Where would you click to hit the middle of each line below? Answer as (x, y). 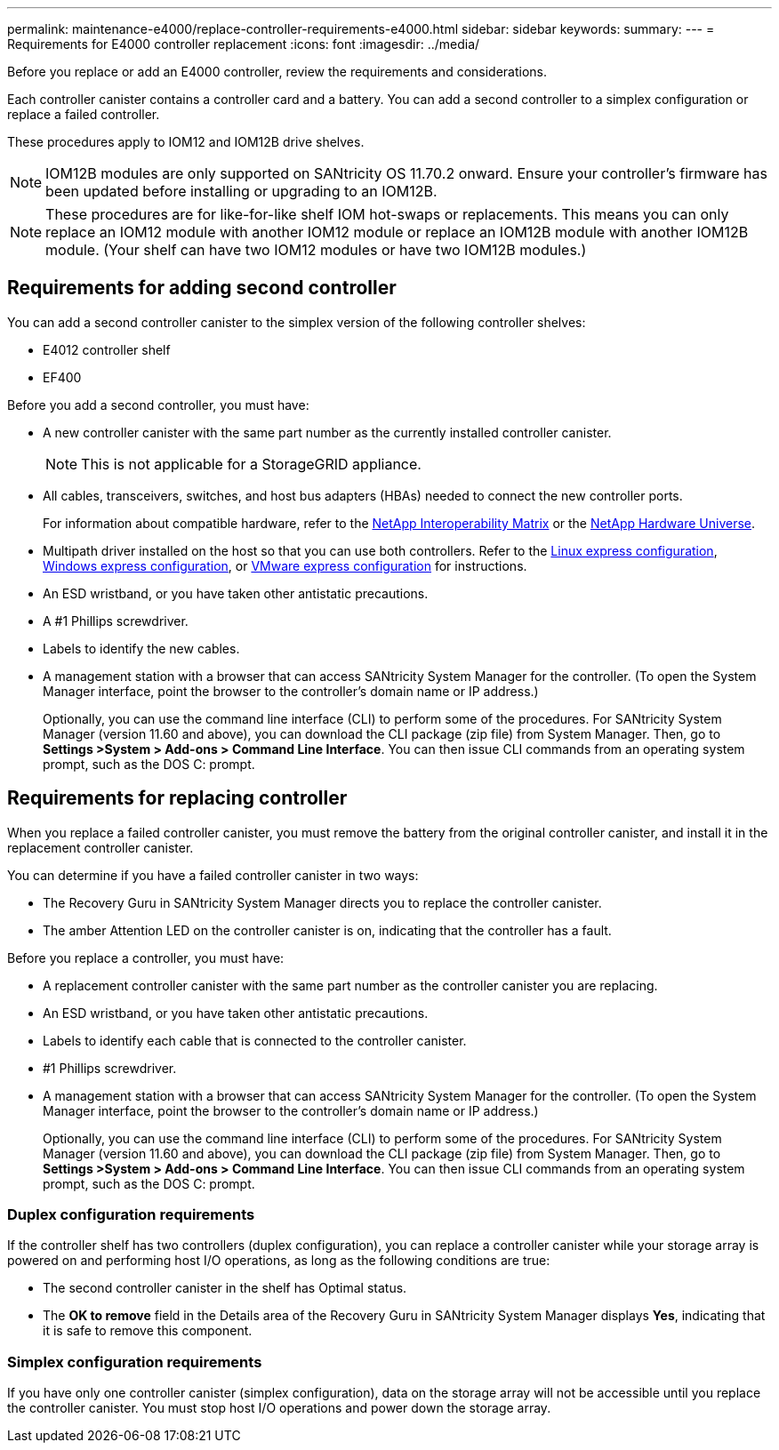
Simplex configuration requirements (135, 1362)
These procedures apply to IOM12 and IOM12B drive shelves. (186, 142)
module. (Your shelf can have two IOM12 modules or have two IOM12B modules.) (316, 250)
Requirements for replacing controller (177, 798)
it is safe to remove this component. (148, 1331)
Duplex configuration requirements (131, 1215)
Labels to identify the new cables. (141, 648)
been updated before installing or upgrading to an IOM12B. (241, 191)
